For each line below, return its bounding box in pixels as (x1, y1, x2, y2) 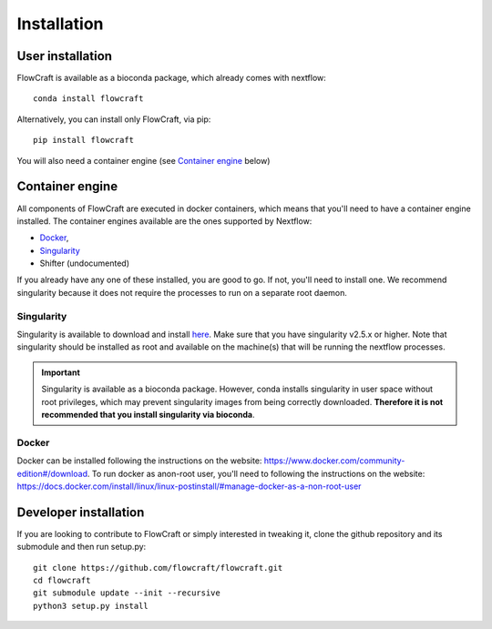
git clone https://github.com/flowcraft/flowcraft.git (33, 563, 283, 573)
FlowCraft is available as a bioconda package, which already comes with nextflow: (16, 73, 327, 84)
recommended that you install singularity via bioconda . (41, 409, 255, 420)
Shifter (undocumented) (39, 258, 130, 269)
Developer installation (16, 504, 145, 520)
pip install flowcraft (33, 135, 135, 146)
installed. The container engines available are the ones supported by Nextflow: (16, 215, 313, 227)
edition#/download (16, 468, 88, 479)
